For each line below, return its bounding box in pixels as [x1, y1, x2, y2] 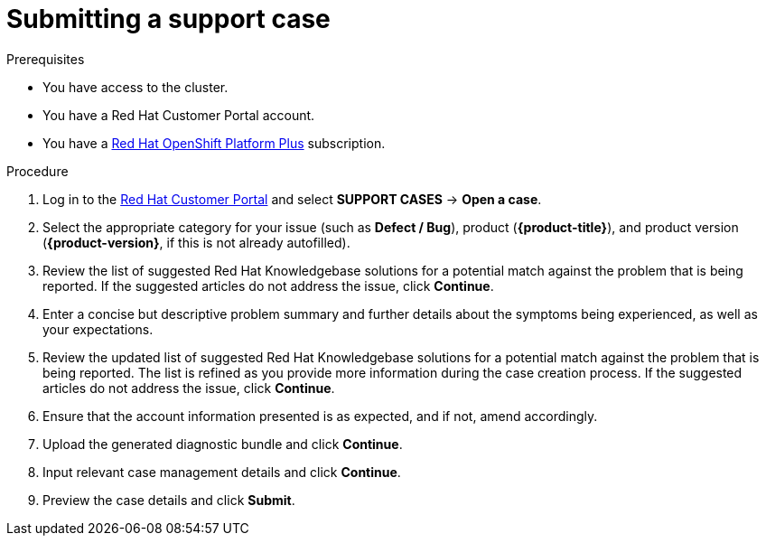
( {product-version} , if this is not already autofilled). [42, 234, 350, 250]
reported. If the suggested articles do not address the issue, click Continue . [42, 277, 494, 294]
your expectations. [42, 321, 154, 337]
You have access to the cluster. [42, 79, 229, 95]
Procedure [6, 163, 69, 179]
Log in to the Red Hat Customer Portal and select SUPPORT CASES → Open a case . [42, 191, 542, 207]
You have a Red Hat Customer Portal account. [42, 107, 315, 123]
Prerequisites [6, 51, 85, 67]
